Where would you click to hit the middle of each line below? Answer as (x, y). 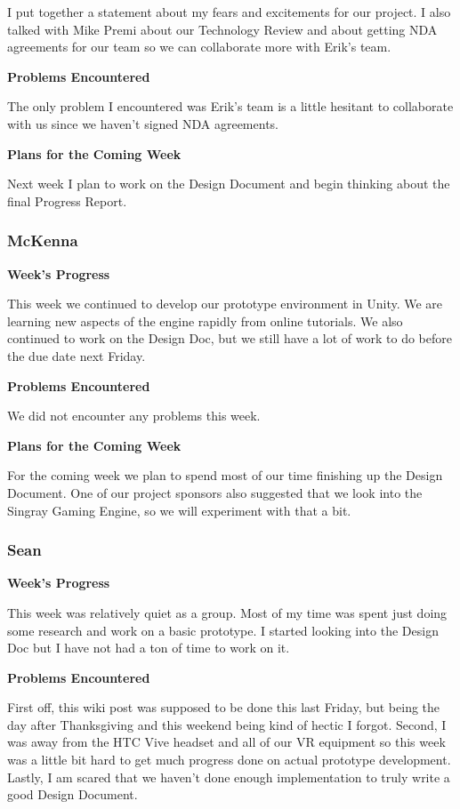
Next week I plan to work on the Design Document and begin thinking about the (229, 184)
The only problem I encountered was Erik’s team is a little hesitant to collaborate (230, 106)
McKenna (43, 240)
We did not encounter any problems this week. (134, 416)
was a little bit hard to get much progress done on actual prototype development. (229, 760)
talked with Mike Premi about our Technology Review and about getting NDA (222, 29)
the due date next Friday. (77, 355)
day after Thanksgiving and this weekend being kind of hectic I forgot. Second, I (227, 724)
